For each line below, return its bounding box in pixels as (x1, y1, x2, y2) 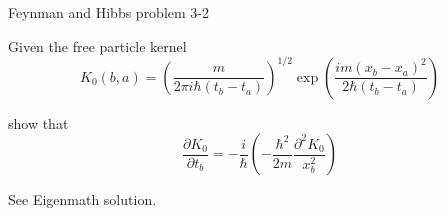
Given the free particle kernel (8, 35, 187, 56)
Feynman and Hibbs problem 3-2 (8, 2, 209, 22)
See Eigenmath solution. (8, 189, 157, 210)
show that (8, 112, 69, 133)
